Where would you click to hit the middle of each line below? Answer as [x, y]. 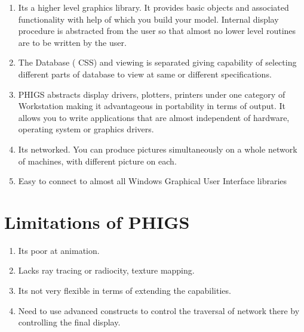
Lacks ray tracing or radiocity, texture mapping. [106, 270]
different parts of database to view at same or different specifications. [145, 74]
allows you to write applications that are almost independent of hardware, [154, 117]
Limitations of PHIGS [97, 221]
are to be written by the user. [72, 42]
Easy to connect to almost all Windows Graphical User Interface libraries [153, 181]
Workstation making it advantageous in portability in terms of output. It [152, 106]
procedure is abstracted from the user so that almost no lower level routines [157, 31]
